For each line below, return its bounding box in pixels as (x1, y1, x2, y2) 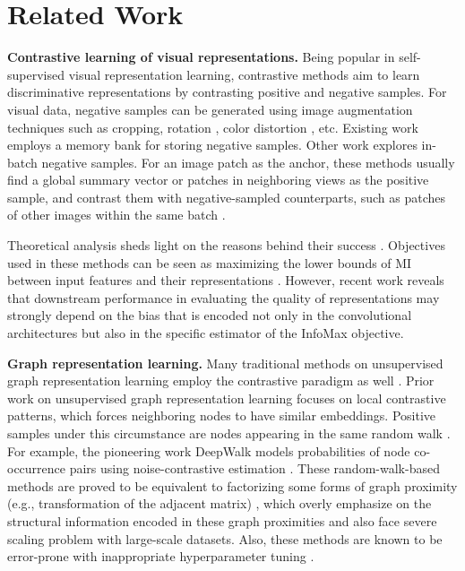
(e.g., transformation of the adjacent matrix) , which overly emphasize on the (7, 494, 432, 513)
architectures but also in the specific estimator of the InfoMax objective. (7, 324, 404, 342)
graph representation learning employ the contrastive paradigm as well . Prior (7, 371, 435, 390)
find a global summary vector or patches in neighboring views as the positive (7, 170, 429, 189)
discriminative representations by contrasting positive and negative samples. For (7, 82, 447, 101)
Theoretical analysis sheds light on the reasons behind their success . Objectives (7, 236, 445, 255)
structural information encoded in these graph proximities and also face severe (7, 511, 437, 530)
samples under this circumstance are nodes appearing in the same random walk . (7, 424, 451, 442)
